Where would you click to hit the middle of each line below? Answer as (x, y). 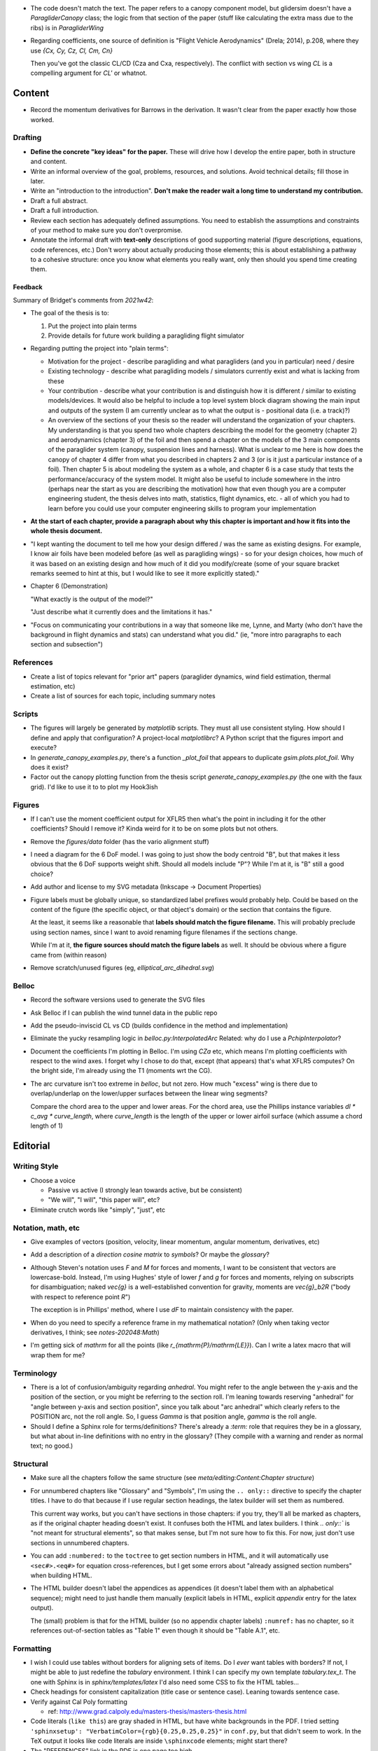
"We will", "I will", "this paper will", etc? (104, 1200)
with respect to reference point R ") (80, 1296)
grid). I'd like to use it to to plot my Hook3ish (94, 787)
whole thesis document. (66, 531)
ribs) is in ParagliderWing (67, 27)
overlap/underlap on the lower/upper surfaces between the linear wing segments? (149, 1093)
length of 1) (47, 1126)
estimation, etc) (53, 686)
